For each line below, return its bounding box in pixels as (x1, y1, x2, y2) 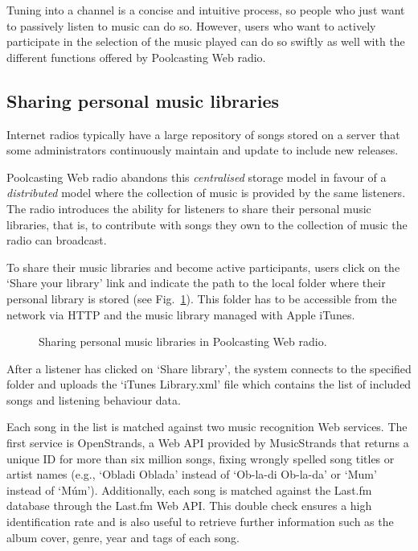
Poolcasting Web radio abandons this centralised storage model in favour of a (6, 168, 387, 185)
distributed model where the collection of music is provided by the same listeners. (6, 184, 406, 201)
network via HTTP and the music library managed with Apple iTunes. (6, 306, 355, 323)
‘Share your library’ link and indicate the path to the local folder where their (6, 274, 386, 291)
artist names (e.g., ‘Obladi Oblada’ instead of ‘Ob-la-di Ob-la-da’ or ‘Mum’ (6, 466, 377, 483)
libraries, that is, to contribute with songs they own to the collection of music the (6, 216, 408, 232)
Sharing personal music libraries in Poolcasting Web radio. (39, 333, 327, 350)
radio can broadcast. (6, 232, 107, 249)
